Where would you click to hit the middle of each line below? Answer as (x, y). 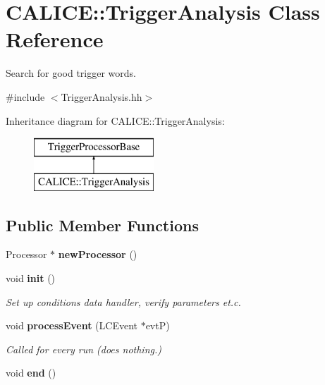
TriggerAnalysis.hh (102, 96)
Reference (55, 39)
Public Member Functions (102, 225)
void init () (31, 278)
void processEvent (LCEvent (72, 325)
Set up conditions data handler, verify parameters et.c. (123, 301)
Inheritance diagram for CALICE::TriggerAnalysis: (115, 120)
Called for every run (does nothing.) (84, 349)
